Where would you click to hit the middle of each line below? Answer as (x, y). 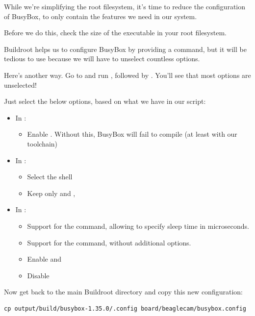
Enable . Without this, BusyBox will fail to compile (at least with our (132, 134)
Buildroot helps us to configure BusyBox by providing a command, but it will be (125, 49)
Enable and (44, 259)
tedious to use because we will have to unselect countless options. (102, 59)
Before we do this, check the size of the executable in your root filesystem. (115, 33)
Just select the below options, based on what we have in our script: (105, 101)
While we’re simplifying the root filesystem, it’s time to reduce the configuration (125, 6)
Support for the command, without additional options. (109, 242)
